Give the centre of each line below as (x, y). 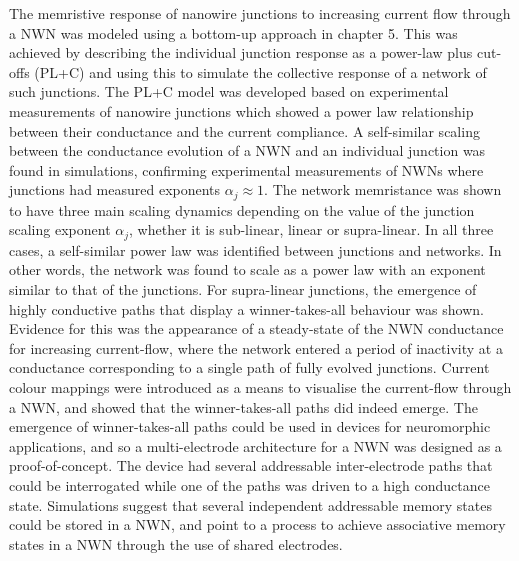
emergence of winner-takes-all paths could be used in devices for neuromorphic (250, 426)
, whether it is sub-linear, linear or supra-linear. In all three (311, 229)
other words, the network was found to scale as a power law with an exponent (247, 269)
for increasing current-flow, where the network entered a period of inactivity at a (256, 347)
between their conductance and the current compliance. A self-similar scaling (244, 130)
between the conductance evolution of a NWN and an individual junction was (247, 150)
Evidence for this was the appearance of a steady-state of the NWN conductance (256, 328)
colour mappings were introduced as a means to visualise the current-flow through (260, 387)
